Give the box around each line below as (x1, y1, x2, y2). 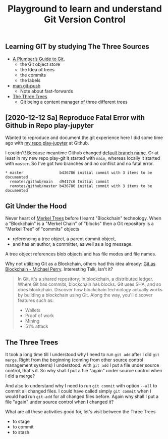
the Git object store (20, 61, 61, 67)
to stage (12, 418, 30, 425)
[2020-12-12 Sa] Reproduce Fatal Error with (5, 113, 145, 122)
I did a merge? (5, 373, 35, 379)
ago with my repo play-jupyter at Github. (5, 140, 89, 146)
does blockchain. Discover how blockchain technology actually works (17, 287, 163, 293)
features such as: (17, 297, 54, 303)
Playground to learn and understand (7, 3, 162, 15)
